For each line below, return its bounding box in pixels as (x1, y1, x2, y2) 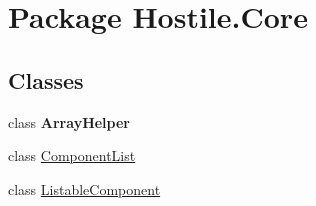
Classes (8, 64, 84, 95)
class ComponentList (8, 145, 136, 166)
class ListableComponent (8, 178, 161, 199)
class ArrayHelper (8, 111, 130, 132)
